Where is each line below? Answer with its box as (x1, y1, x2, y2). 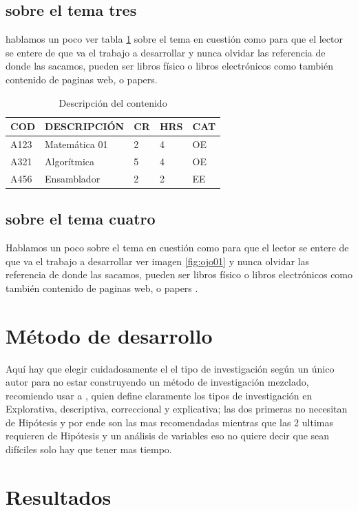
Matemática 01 (45, 137, 108, 152)
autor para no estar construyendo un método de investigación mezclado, (6, 375, 309, 389)
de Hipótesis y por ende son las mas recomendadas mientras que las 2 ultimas (6, 415, 333, 429)
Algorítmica (45, 154, 95, 168)
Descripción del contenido (59, 95, 167, 109)
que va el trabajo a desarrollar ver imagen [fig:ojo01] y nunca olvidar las (6, 253, 310, 268)
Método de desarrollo (6, 321, 213, 349)
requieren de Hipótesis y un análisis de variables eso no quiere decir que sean (6, 428, 330, 443)
